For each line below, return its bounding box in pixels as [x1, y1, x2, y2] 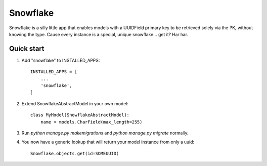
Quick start [9, 44, 44, 53]
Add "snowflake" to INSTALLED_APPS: [21, 57, 100, 63]
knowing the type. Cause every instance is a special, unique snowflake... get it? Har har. [9, 31, 188, 37]
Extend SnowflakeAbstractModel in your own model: [21, 100, 129, 106]
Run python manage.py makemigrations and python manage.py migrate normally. [21, 130, 189, 136]
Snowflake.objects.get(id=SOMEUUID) [30, 151, 119, 156]
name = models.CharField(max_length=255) [40, 119, 143, 124]
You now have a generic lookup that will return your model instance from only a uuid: [21, 139, 195, 145]
